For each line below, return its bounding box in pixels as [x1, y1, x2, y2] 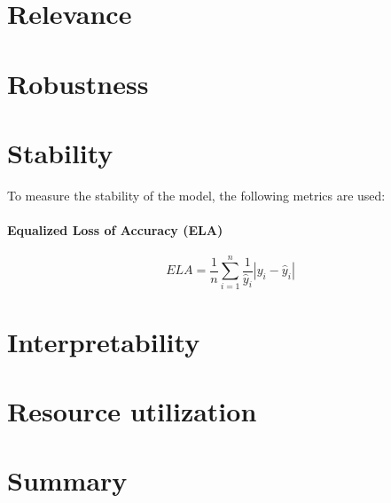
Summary [7, 462, 128, 499]
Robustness [7, 65, 149, 101]
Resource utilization [7, 392, 257, 428]
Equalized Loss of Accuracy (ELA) [7, 221, 223, 240]
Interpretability [7, 323, 200, 359]
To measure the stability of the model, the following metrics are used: [7, 185, 386, 204]
